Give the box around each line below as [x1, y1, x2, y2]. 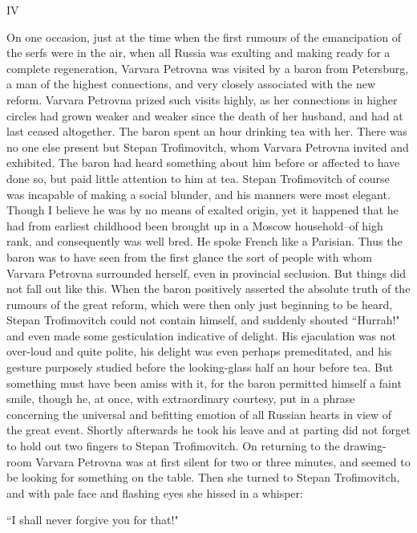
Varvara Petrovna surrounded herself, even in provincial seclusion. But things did [6, 264, 407, 281]
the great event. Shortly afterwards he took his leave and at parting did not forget [6, 421, 411, 438]
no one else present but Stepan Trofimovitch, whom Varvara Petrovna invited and [6, 138, 409, 155]
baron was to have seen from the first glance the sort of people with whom [6, 248, 372, 265]
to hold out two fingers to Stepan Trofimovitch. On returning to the [6, 437, 340, 454]
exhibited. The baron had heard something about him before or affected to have [6, 154, 400, 171]
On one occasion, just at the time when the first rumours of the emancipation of [6, 28, 401, 45]
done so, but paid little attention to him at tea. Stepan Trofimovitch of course [6, 169, 390, 186]
